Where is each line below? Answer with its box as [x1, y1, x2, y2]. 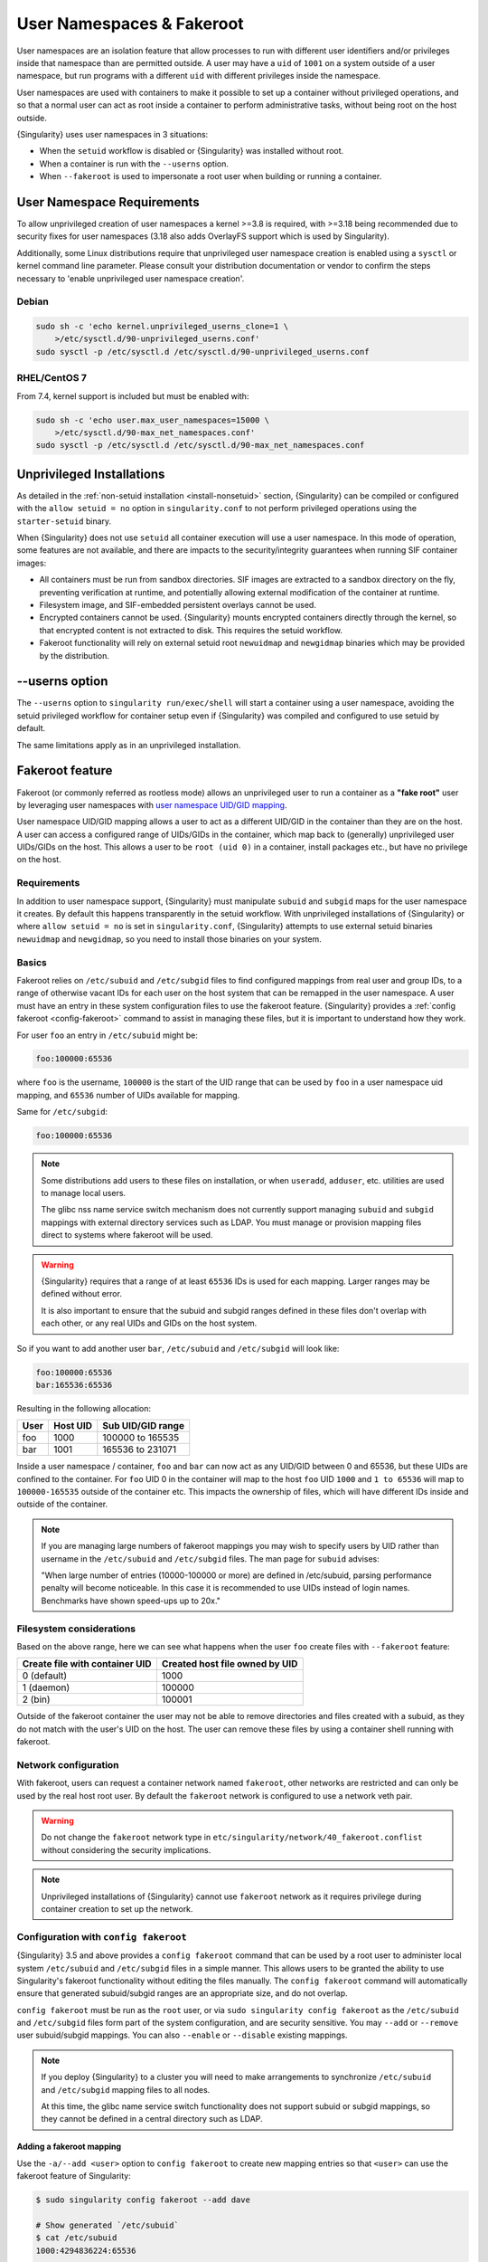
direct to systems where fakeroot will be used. [41, 1230, 213, 1240]
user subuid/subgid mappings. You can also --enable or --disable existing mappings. [16, 2029, 348, 2040]
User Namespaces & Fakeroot [16, 14, 244, 33]
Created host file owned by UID [161, 1658, 298, 1670]
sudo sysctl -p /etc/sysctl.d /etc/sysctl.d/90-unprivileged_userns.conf [35, 347, 370, 356]
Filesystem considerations [16, 1622, 136, 1635]
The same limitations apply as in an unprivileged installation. [16, 739, 241, 750]
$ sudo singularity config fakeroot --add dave [35, 2195, 250, 2205]
